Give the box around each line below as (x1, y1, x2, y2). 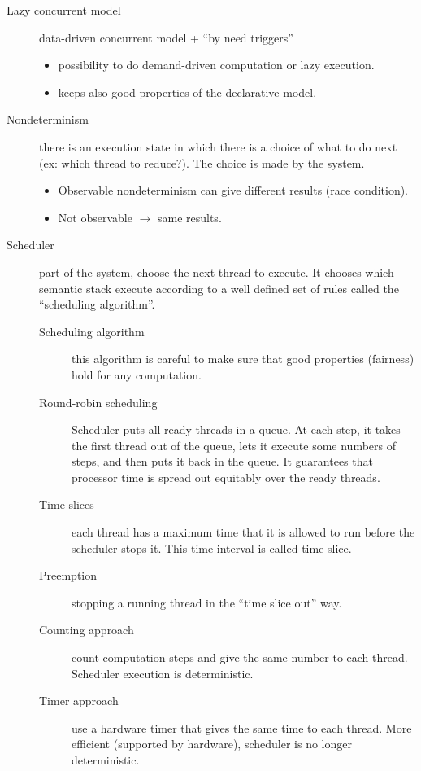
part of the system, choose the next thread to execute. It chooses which (39, 263, 394, 280)
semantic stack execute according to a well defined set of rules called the (39, 279, 399, 296)
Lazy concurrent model (7, 2, 121, 18)
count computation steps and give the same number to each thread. (72, 649, 408, 666)
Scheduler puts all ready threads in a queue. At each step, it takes (72, 421, 401, 438)
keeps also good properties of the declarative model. (58, 83, 317, 100)
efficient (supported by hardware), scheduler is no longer (72, 735, 352, 752)
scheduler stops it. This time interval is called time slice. (72, 539, 352, 556)
